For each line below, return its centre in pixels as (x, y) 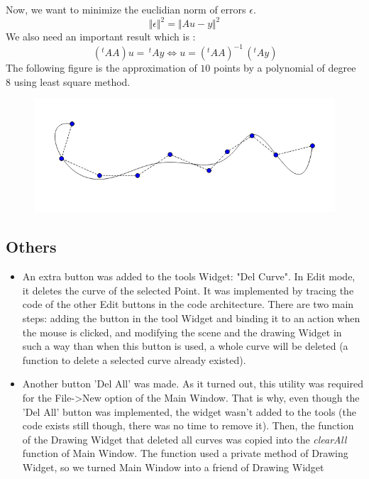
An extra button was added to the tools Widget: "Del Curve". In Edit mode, (189, 276)
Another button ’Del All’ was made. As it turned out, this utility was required (193, 384)
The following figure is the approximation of (101, 68)
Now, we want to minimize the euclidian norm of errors (126, 9)
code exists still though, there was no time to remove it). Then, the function (188, 425)
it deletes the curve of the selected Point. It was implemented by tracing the (188, 290)
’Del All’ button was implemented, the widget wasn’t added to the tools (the (189, 411)
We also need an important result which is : (101, 37)
